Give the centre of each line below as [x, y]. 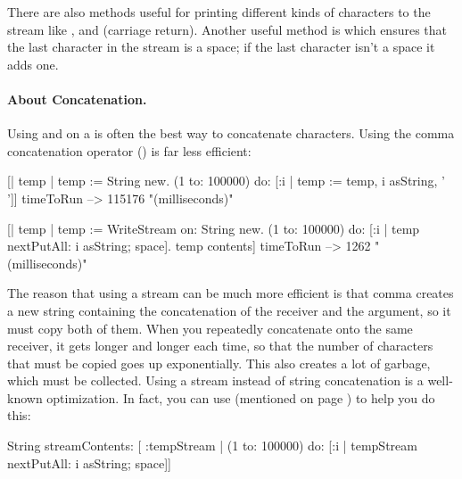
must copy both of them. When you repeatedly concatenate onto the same [210, 328]
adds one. [33, 64]
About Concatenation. [77, 99]
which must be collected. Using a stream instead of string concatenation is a [215, 380]
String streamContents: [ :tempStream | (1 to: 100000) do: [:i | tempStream [212, 446]
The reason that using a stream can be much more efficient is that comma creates [231, 293]
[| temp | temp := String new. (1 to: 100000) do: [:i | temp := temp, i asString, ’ [226, 181]
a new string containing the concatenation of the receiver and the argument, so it [229, 310]
